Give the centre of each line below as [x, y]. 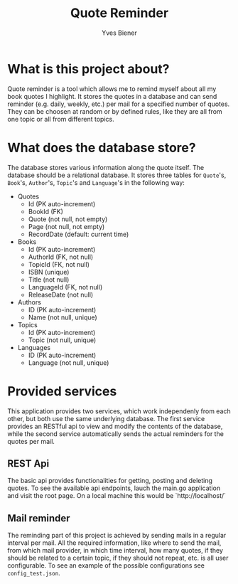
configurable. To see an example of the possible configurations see [106, 566]
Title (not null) [49, 280]
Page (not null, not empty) [66, 226]
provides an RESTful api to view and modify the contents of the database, [115, 426]
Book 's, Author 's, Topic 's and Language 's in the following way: [96, 182]
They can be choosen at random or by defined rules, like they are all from [115, 111]
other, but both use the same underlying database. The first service [106, 418]
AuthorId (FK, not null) [61, 257]
